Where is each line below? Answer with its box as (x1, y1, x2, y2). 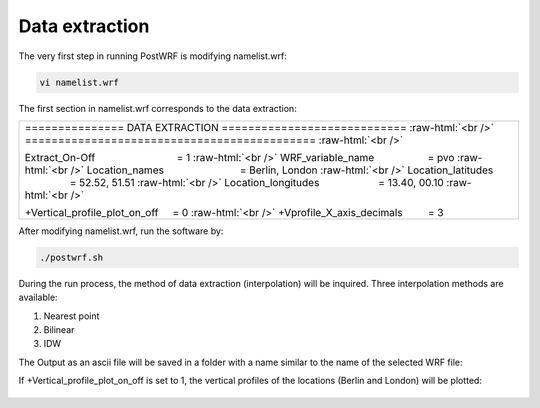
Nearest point (43, 310, 100, 322)
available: (18, 291, 59, 304)
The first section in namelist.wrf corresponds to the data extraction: (18, 102, 297, 114)
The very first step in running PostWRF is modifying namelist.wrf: (18, 50, 287, 62)
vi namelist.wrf (39, 76, 120, 88)
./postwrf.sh (39, 251, 104, 263)
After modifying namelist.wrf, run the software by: (18, 225, 224, 237)
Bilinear (43, 324, 75, 336)
